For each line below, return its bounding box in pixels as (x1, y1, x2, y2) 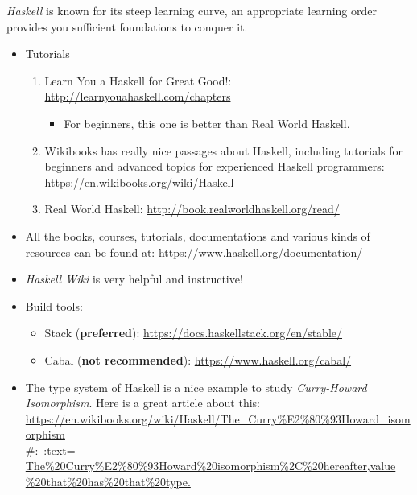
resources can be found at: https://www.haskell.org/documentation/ (25, 243, 363, 260)
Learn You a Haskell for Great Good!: (44, 72, 232, 89)
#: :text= (25, 441, 76, 458)
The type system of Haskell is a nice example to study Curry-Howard (25, 378, 367, 395)
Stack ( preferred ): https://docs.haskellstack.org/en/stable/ (44, 324, 343, 341)
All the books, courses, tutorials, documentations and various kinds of (25, 227, 370, 244)
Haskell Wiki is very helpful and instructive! (25, 270, 243, 287)
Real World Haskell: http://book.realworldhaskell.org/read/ (44, 200, 340, 217)
